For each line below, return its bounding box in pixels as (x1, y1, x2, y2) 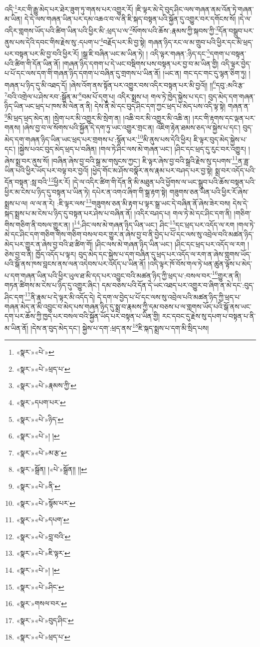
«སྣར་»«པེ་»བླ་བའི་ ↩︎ (16, 531, 71, 541)
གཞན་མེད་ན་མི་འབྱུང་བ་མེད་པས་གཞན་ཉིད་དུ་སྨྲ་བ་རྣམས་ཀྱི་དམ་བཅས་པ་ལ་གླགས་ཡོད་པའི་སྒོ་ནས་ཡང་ (4, 301, 252, 311)
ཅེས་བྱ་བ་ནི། (4, 248, 33, 259)
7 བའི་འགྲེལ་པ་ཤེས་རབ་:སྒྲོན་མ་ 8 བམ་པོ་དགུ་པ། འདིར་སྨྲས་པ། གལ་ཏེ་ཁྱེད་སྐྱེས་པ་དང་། (4, 90, 206, 101)
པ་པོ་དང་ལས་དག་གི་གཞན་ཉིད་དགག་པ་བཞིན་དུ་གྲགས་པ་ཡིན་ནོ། (4, 68, 161, 78)
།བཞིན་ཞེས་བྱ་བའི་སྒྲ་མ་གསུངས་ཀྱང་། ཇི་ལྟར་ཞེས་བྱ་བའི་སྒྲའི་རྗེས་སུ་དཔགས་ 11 (51, 154, 238, 166)
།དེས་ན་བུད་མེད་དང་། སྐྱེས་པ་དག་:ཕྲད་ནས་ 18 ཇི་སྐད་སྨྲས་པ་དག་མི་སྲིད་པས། (30, 321, 209, 333)
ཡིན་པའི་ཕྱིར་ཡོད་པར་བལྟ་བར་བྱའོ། (4, 165, 89, 175)
